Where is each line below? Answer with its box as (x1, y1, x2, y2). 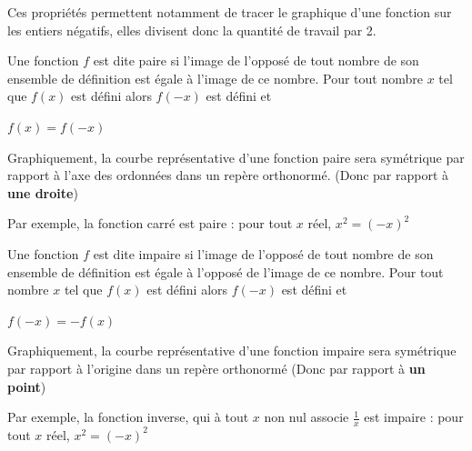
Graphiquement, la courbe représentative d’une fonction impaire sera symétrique (7, 341, 457, 360)
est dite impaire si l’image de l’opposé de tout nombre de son (93, 244, 434, 263)
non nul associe (264, 407, 349, 426)
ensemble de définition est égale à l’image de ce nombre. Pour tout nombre (7, 68, 423, 87)
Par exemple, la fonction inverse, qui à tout (7, 407, 249, 426)
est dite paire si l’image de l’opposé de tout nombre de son (93, 51, 419, 70)
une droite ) (7, 183, 78, 202)
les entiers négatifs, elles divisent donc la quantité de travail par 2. (7, 20, 377, 39)
